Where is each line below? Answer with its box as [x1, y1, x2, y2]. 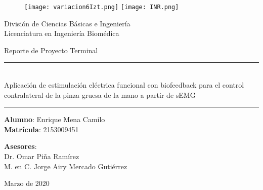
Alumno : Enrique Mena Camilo [4, 114, 105, 125]
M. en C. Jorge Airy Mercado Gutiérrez [4, 161, 127, 171]
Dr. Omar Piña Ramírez [4, 151, 79, 161]
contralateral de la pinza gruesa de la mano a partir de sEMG [4, 89, 196, 100]
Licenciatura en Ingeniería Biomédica [4, 28, 119, 39]
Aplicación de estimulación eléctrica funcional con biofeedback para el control [4, 80, 244, 90]
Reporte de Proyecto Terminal [4, 45, 98, 55]
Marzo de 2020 [4, 178, 50, 188]
